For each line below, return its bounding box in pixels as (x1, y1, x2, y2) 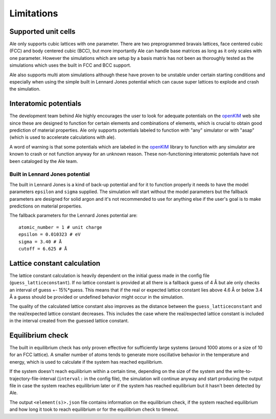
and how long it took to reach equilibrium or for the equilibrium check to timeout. (9, 406, 179, 412)
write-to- (233, 368, 252, 374)
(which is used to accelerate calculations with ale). (9, 134, 116, 140)
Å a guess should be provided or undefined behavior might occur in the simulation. (9, 294, 184, 300)
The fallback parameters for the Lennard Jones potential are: (9, 213, 138, 219)
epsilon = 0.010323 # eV (18, 232, 81, 238)
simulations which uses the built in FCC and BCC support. (9, 62, 131, 69)
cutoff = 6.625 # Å (18, 246, 67, 252)
